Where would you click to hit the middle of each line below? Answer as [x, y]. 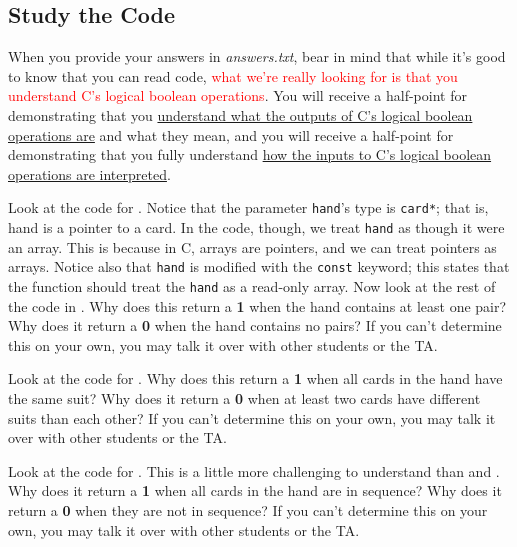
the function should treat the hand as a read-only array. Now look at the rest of [252, 285]
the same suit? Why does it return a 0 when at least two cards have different [244, 397]
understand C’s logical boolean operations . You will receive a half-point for [237, 95]
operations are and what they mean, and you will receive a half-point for [231, 134]
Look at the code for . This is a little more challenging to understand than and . [254, 470]
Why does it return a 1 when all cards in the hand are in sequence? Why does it [255, 490]
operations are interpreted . [89, 173]
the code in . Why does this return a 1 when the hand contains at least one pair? [257, 305]
